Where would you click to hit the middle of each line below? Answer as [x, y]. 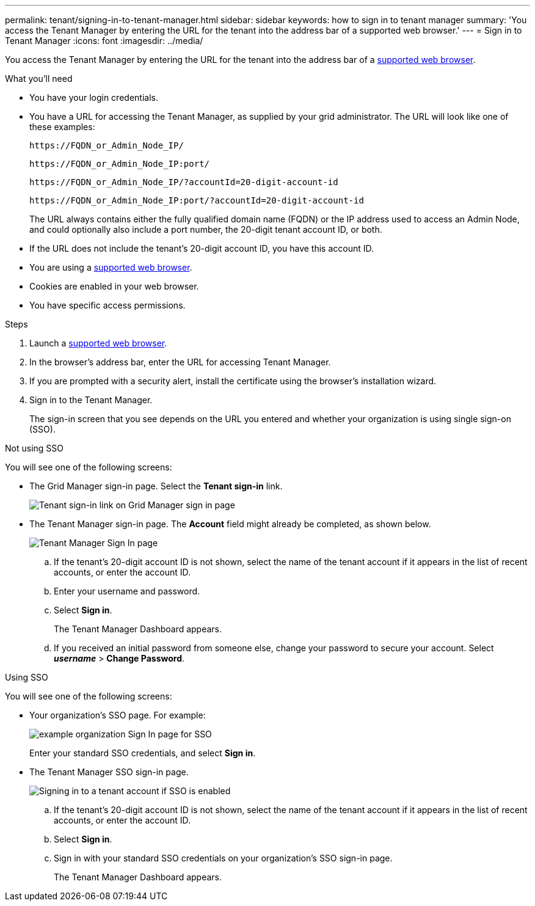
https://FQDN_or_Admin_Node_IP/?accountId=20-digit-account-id [184, 182]
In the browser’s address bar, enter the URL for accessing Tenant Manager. [180, 362]
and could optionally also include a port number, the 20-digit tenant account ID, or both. [206, 229]
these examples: [62, 127]
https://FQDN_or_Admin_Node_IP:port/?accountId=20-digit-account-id [197, 200]
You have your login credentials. [94, 97]
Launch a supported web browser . [98, 343]
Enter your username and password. [127, 591]
